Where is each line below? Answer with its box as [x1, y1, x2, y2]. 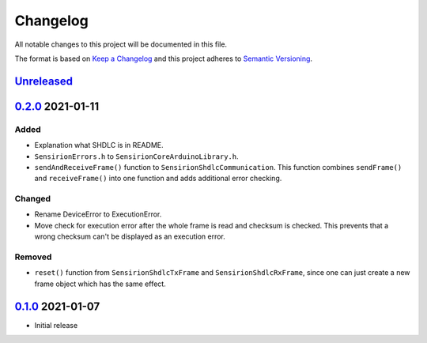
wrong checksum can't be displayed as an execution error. [34, 232, 225, 241]
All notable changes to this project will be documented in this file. [14, 40, 228, 49]
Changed [14, 194, 51, 205]
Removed [14, 251, 52, 262]
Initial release [34, 320, 78, 330]
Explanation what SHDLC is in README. [34, 141, 164, 150]
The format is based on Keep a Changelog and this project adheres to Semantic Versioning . [14, 54, 312, 63]
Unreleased [14, 74, 74, 88]
